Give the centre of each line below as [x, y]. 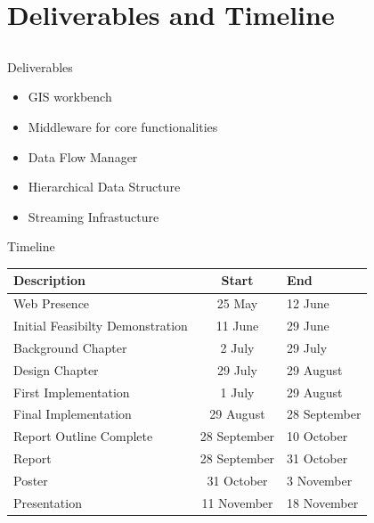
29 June [308, 326]
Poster [31, 481]
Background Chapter [70, 347]
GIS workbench [70, 97]
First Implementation [72, 392]
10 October [317, 436]
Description [50, 280]
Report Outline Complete [83, 436]
